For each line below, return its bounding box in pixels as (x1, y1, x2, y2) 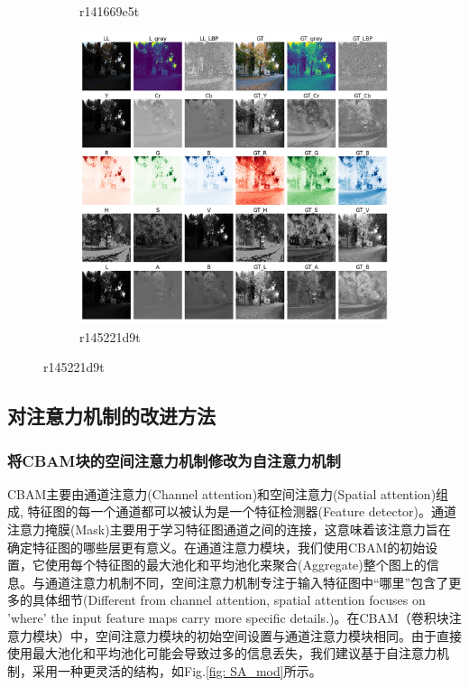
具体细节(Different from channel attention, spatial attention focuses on (32, 590, 426, 609)
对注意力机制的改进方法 (7, 402, 216, 430)
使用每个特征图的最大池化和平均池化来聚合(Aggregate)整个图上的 (44, 555, 427, 574)
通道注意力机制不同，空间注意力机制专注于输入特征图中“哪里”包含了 (44, 572, 449, 591)
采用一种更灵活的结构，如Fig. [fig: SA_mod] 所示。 (32, 661, 322, 680)
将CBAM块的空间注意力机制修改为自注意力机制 (7, 449, 341, 471)
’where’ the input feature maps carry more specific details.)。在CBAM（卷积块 (7, 608, 449, 627)
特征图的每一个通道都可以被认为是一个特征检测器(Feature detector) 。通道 (27, 502, 457, 521)
